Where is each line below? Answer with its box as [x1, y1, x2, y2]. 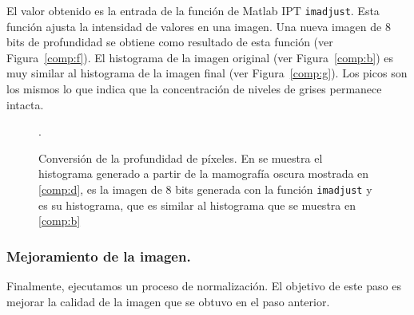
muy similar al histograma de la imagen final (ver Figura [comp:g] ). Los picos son [6, 65, 408, 81]
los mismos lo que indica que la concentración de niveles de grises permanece [6, 81, 382, 97]
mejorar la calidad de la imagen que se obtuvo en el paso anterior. [6, 293, 330, 309]
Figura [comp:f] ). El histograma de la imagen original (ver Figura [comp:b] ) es [6, 49, 393, 65]
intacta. [6, 96, 44, 112]
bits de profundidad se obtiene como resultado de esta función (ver [6, 33, 333, 50]
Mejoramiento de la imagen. [6, 246, 191, 266]
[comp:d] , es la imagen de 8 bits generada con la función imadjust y [38, 181, 372, 197]
